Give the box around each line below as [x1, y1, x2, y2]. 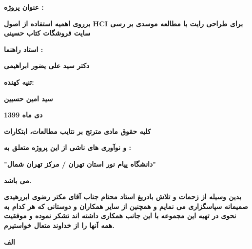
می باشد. [4, 175, 32, 185]
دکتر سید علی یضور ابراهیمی [4, 60, 90, 71]
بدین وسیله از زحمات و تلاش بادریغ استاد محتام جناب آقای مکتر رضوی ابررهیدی [4, 192, 241, 202]
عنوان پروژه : [4, 2, 44, 12]
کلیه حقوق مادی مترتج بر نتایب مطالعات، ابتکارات [4, 126, 151, 136]
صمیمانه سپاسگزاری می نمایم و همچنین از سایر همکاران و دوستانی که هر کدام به [4, 201, 248, 211]
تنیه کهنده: [4, 77, 34, 87]
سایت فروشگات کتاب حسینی [4, 28, 91, 38]
